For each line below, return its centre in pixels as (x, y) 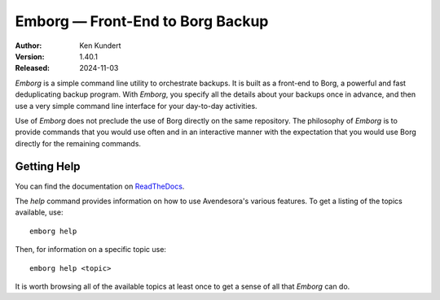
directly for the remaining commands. (78, 143)
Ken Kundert (100, 46)
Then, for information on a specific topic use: (91, 250)
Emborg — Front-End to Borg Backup (142, 21)
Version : (30, 56)
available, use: (39, 212)
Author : (29, 46)
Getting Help (48, 167)
